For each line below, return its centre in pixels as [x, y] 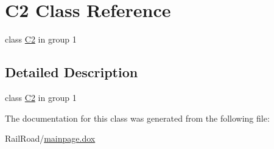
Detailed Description [72, 72]
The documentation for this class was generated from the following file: [137, 118]
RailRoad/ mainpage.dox [50, 138]
